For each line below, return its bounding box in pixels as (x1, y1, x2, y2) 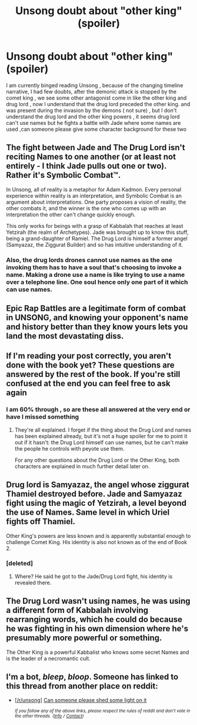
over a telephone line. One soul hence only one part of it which (6, 278, 188, 286)
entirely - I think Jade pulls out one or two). (6, 161, 167, 171)
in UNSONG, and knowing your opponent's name (6, 313, 189, 323)
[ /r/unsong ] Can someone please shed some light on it (14, 697, 147, 704)
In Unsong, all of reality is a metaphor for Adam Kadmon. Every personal (6, 186, 182, 193)
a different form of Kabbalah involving (6, 605, 149, 615)
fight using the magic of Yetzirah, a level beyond (6, 498, 187, 508)
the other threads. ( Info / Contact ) (14, 713, 84, 719)
